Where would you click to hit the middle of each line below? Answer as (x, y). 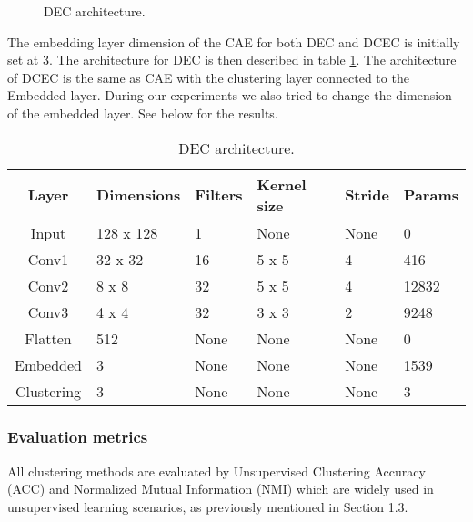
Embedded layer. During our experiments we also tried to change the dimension (230, 95)
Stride (367, 195)
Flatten (48, 338)
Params (431, 195)
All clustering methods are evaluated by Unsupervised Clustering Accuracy (216, 471)
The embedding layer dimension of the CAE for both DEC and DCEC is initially (234, 41)
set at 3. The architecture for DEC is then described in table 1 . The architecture (232, 60)
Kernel (282, 184)
